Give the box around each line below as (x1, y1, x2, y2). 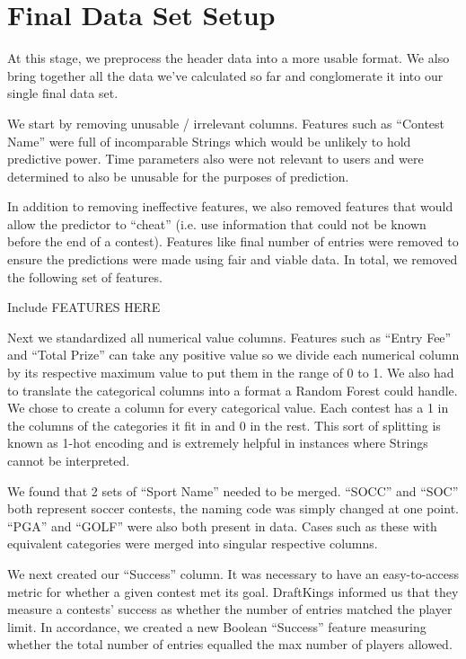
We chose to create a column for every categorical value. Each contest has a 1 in (7, 398, 449, 417)
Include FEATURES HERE (7, 298, 161, 316)
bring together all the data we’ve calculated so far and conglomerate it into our (7, 66, 444, 85)
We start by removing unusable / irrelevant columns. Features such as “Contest (7, 113, 445, 132)
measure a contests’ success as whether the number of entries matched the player (7, 600, 453, 619)
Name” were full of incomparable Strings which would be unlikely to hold (7, 131, 411, 150)
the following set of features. (7, 267, 163, 286)
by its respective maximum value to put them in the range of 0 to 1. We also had (7, 363, 454, 382)
